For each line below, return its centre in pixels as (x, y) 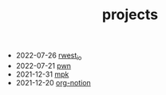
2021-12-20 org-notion (53, 82)
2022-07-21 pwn (43, 65)
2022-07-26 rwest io (49, 56)
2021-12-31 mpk (42, 74)
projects (130, 15)
